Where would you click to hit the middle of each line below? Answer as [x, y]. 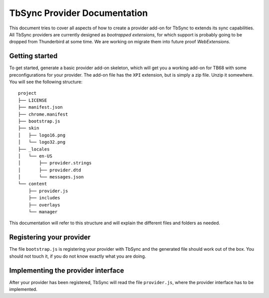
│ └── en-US [35, 156]
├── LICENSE [33, 100]
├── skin [29, 128]
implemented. [23, 290]
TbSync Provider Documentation [78, 13]
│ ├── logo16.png [42, 135]
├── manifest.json [41, 107]
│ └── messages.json [51, 177]
